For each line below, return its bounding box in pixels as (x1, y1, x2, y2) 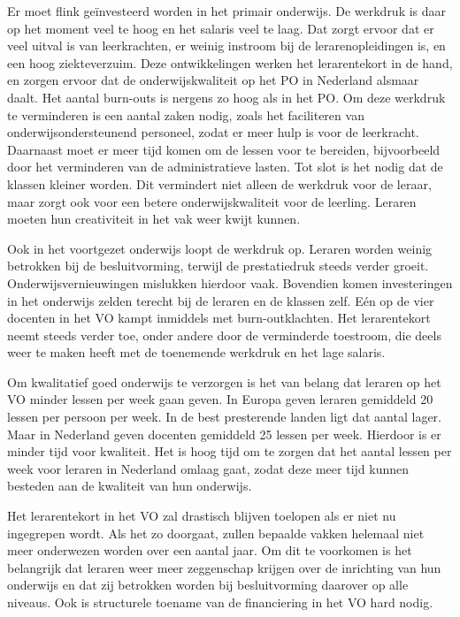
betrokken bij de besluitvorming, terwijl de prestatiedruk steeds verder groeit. (7, 256, 429, 275)
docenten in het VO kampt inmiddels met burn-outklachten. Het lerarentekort (7, 308, 431, 327)
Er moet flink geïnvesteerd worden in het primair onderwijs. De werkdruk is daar (7, 2, 447, 19)
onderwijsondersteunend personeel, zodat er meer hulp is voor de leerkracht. (7, 123, 419, 141)
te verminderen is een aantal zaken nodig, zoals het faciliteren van (7, 105, 364, 124)
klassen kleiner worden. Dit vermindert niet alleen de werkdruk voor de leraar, (7, 174, 432, 193)
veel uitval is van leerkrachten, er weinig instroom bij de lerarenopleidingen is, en (7, 36, 446, 55)
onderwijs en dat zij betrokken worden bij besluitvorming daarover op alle (7, 575, 409, 594)
